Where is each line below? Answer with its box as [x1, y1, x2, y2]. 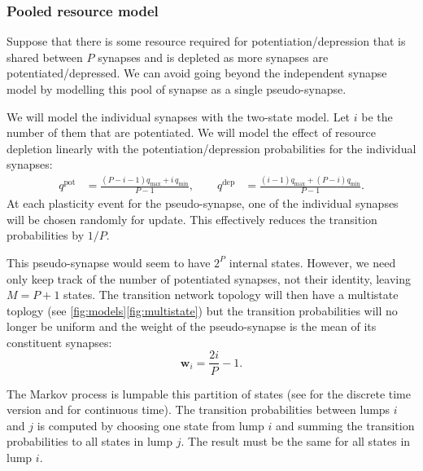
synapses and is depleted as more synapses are [98, 48, 329, 65]
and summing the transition [275, 416, 415, 434]
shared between [7, 48, 83, 65]
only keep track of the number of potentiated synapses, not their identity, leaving [7, 270, 411, 287]
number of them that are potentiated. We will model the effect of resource [7, 124, 377, 141]
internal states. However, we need [229, 253, 396, 271]
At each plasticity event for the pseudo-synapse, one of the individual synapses [7, 195, 399, 212]
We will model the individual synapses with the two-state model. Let [7, 108, 351, 125]
